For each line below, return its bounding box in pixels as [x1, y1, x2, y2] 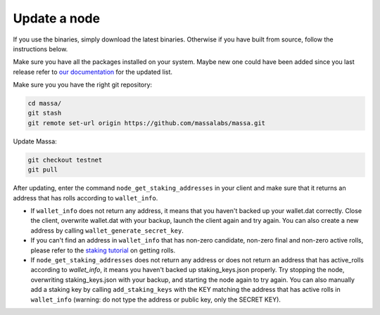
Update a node [13, 11, 101, 26]
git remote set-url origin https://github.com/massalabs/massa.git [27, 119, 266, 127]
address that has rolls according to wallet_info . [13, 193, 158, 202]
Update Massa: [13, 137, 58, 146]
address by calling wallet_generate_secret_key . [30, 226, 184, 235]
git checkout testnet [27, 155, 103, 164]
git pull [27, 166, 58, 174]
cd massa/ [27, 99, 62, 108]
